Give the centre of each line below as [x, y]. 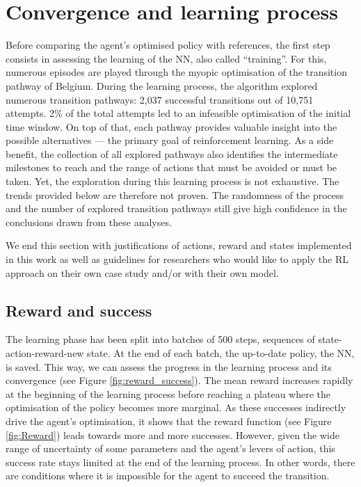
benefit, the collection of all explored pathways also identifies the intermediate [172, 153]
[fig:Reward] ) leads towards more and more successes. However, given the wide [173, 434]
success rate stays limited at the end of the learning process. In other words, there [180, 462]
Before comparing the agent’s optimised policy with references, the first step [168, 45]
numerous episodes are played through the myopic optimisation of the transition [176, 72]
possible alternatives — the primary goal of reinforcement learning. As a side [170, 140]
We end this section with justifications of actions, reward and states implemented [179, 245]
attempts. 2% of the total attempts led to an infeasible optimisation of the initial [178, 113]
